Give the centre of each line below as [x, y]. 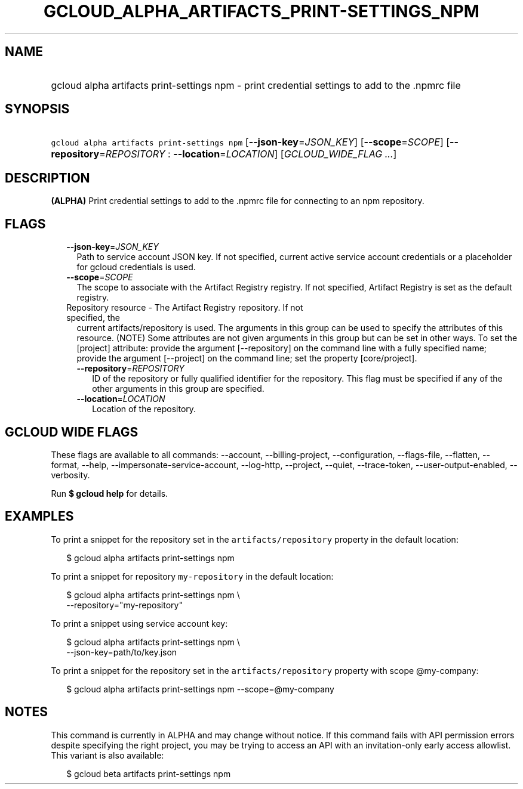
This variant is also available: [107, 755]
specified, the [93, 318]
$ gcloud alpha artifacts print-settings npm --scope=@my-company [200, 689]
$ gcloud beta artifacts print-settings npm [149, 773]
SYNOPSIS [37, 109]
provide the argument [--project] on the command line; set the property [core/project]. [247, 358]
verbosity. [70, 475]
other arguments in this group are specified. [178, 389]
